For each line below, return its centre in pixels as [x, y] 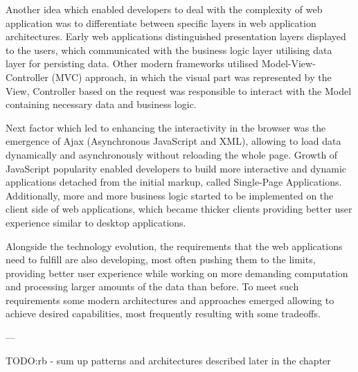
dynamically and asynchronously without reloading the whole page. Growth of [172, 154]
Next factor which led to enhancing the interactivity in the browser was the [166, 127]
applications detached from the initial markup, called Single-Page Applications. [174, 182]
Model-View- [288, 63]
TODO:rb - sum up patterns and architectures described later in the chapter [168, 360]
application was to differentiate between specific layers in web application [161, 23]
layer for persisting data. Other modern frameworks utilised [132, 63]
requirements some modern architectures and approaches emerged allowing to [170, 300]
